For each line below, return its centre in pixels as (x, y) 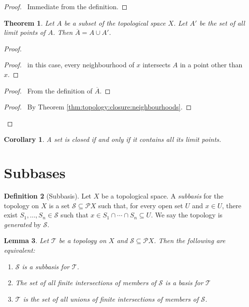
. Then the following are (190, 240)
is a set (59, 205)
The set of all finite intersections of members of (86, 283)
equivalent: (20, 250)
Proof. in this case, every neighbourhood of (69, 65)
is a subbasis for (46, 266)
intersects (157, 65)
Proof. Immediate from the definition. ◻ (66, 6)
